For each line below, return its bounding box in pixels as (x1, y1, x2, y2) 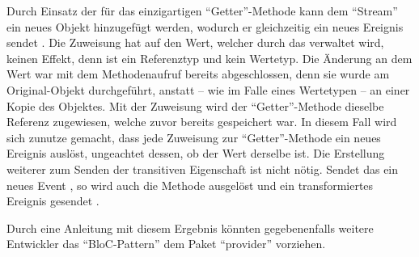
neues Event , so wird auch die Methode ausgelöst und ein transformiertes (6, 176, 374, 193)
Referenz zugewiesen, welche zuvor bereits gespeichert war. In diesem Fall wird (6, 113, 397, 130)
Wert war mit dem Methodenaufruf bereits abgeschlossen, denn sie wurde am (6, 65, 390, 82)
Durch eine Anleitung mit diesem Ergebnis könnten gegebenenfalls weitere (6, 219, 374, 236)
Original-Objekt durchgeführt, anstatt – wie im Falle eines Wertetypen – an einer (6, 81, 410, 98)
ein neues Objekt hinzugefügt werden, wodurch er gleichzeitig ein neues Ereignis (6, 18, 404, 35)
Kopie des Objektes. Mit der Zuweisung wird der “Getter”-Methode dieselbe (6, 97, 384, 114)
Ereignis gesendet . (6, 192, 99, 209)
